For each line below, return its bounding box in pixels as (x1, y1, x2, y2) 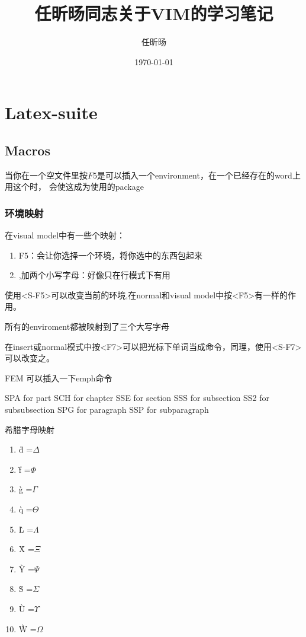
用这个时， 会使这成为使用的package (5, 180, 144, 193)
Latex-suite (5, 100, 98, 125)
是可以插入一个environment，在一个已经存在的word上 (97, 168, 301, 181)
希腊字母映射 (5, 423, 54, 435)
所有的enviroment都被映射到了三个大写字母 (5, 320, 170, 333)
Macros (5, 141, 50, 159)
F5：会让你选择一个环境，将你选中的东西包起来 (18, 249, 202, 261)
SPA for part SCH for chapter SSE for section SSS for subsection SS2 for (5, 391, 270, 404)
